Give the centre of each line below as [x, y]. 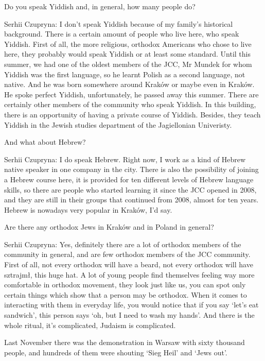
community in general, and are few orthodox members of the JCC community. [127, 254]
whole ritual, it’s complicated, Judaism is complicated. [90, 325]
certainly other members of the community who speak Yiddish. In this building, [130, 104]
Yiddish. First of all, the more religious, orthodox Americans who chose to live [128, 44]
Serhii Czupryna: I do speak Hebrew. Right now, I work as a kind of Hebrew [125, 159]
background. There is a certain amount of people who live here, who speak [122, 34]
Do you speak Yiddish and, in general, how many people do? [100, 6]
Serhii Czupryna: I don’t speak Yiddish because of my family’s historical [119, 23]
